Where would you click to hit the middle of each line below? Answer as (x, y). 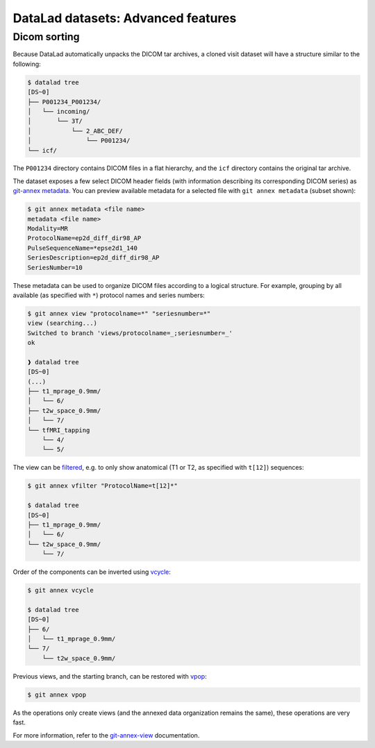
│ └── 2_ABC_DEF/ (75, 131)
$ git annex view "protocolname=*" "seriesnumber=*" (119, 313)
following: (27, 64)
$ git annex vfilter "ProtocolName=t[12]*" (103, 486)
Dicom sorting (46, 37)
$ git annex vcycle (60, 590)
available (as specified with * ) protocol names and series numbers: (109, 295)
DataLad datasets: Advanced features (125, 18)
